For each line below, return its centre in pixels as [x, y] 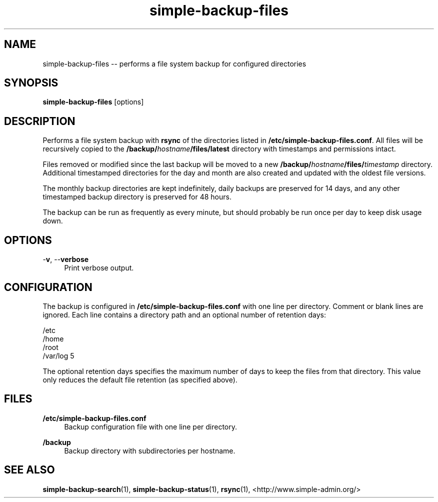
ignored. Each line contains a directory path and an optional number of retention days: [184, 314]
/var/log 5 [58, 355]
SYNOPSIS [31, 83]
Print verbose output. [99, 268]
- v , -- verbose [66, 259]
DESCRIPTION [40, 121]
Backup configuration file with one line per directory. [151, 426]
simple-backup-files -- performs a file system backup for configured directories [174, 63]
